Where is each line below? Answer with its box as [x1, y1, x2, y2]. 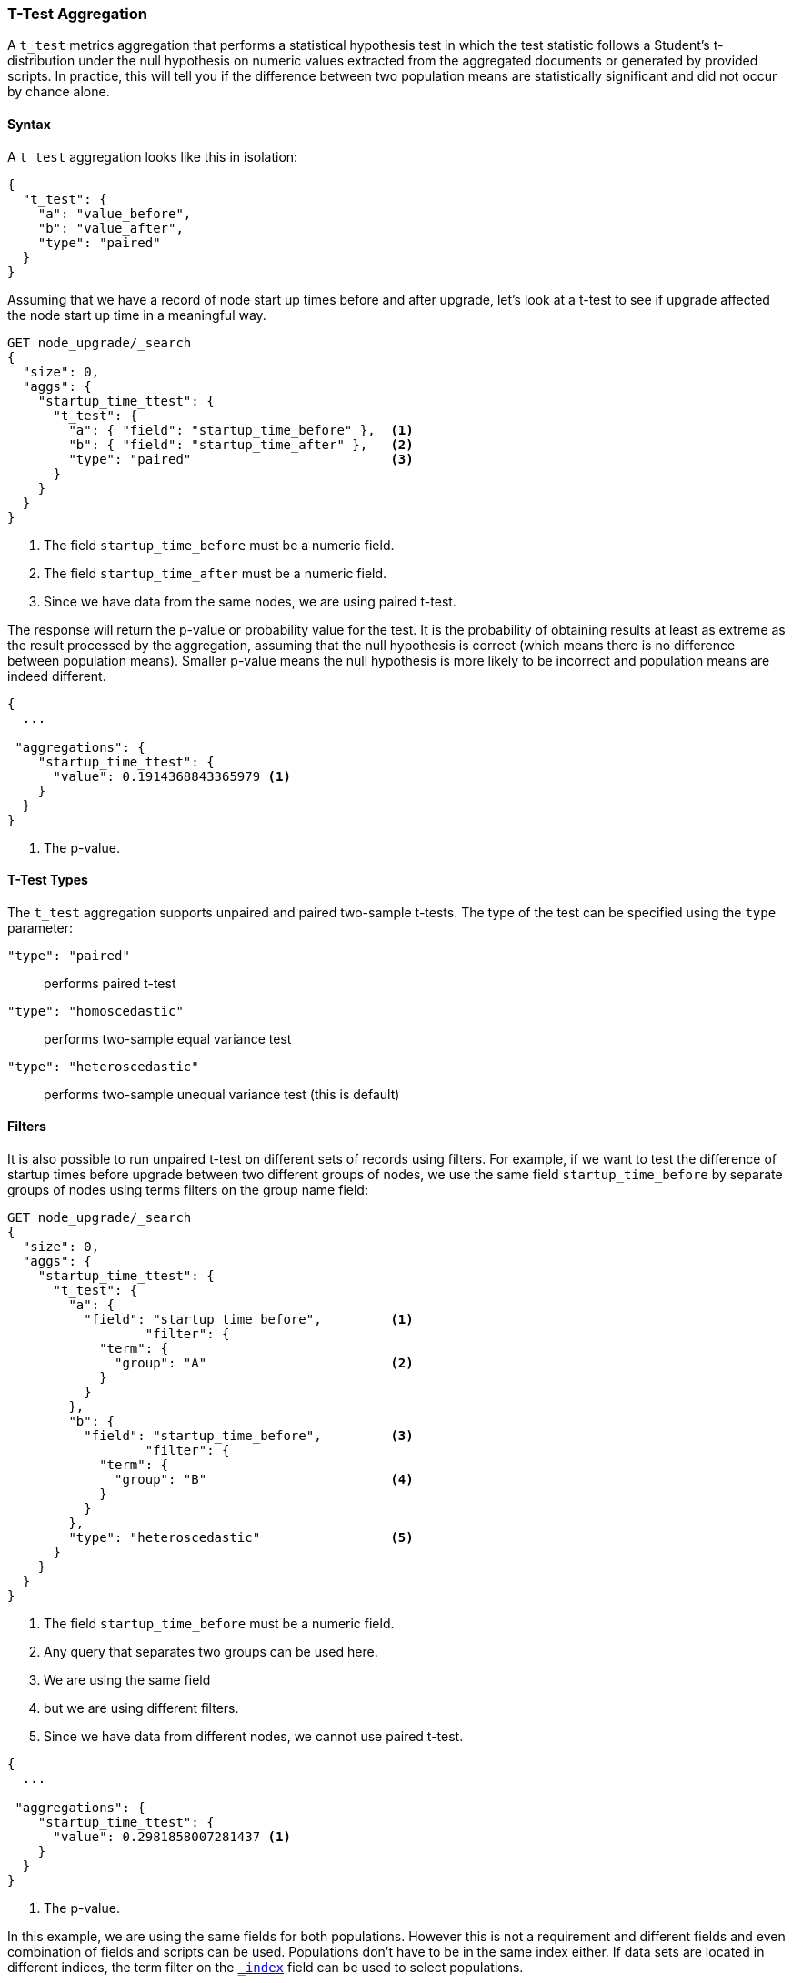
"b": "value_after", [37, 220, 184, 235]
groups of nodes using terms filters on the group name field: [7, 1182, 368, 1198]
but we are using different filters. [44, 1700, 239, 1717]
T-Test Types [7, 872, 88, 888]
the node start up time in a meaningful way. [7, 306, 266, 323]
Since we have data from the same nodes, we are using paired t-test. [44, 593, 456, 609]
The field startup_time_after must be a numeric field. [44, 565, 387, 581]
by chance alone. [7, 84, 110, 100]
